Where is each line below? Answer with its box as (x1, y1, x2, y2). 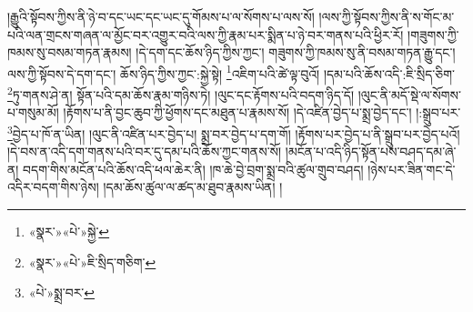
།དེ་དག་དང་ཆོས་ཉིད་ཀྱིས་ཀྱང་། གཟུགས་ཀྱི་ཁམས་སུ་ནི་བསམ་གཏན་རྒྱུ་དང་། (136, 43, 456, 62)
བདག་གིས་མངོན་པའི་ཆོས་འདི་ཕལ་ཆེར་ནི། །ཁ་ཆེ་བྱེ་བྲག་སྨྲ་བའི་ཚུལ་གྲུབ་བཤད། (23, 159, 364, 178)
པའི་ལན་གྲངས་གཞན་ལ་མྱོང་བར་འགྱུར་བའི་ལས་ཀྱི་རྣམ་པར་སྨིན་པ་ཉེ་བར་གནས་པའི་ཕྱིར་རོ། (7, 25, 404, 44)
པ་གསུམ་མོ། (7, 103, 59, 122)
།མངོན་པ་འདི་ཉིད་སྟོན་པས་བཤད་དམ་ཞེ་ (285, 142, 457, 161)
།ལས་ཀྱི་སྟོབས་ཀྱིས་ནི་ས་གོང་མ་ (318, 7, 455, 25)
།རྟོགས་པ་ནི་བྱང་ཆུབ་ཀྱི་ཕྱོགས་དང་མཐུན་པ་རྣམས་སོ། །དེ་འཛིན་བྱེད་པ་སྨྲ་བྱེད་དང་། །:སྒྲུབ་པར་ (63, 103, 461, 122)
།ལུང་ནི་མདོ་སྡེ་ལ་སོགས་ (357, 85, 461, 104)
